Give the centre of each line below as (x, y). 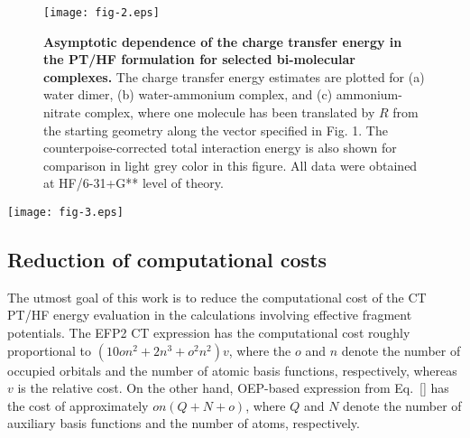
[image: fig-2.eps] (101, 13)
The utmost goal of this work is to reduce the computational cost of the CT (217, 297)
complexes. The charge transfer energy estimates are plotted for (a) (234, 76)
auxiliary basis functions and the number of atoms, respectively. (184, 423)
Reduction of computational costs (167, 260)
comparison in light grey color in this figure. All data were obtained (230, 165)
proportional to (50, 350)
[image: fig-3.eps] (65, 212)
